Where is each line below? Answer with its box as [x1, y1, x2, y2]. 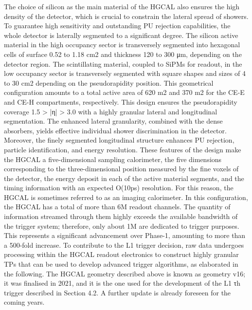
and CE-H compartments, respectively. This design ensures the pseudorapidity [4, 96, 237, 107]
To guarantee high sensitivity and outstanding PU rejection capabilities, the [4, 20, 231, 31]
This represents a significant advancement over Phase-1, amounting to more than [4, 230, 246, 240]
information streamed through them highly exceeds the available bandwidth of [4, 211, 238, 221]
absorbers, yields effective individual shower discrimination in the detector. [4, 125, 227, 135]
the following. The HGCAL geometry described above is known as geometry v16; [4, 268, 246, 278]
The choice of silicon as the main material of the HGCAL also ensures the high [4, 1, 240, 11]
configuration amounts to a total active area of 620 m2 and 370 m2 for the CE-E [4, 87, 245, 97]
